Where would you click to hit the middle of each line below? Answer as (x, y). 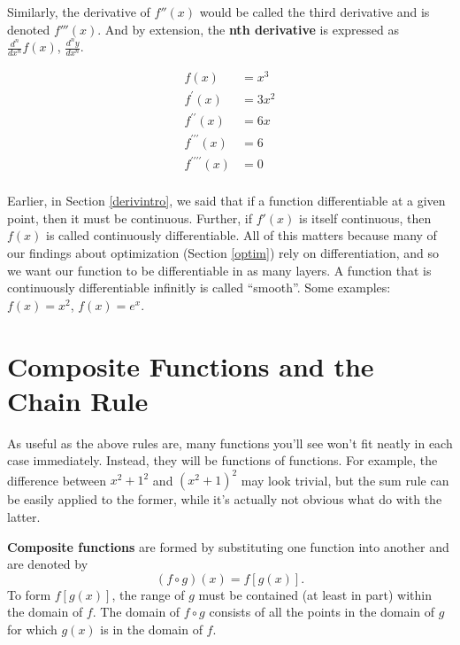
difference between (57, 480)
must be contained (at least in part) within (315, 594)
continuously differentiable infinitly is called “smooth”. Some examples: (199, 288)
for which (32, 629)
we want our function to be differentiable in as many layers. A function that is (219, 270)
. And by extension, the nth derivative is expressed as (248, 29)
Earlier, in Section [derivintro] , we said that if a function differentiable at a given (226, 201)
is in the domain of (151, 629)
